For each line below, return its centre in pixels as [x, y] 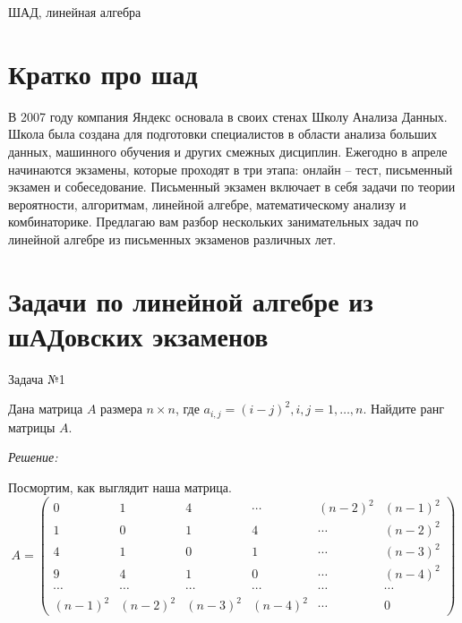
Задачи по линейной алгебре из [191, 300]
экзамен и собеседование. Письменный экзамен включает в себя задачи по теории [232, 187]
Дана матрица [46, 409]
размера [121, 409]
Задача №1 [37, 378]
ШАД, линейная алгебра [75, 12]
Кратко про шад [103, 73]
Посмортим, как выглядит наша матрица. [120, 487]
